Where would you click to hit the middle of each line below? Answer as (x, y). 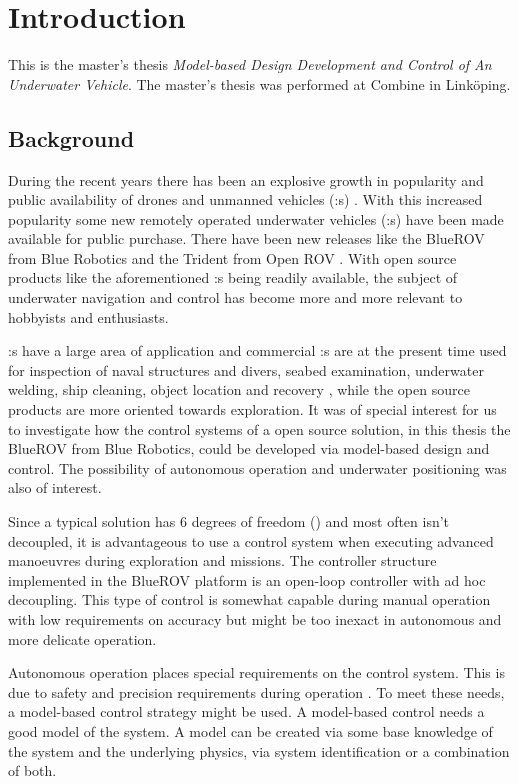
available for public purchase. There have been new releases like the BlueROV (246, 238)
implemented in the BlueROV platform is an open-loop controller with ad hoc (247, 579)
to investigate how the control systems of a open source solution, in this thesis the (259, 428)
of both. (32, 770)
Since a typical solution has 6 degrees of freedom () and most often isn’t (229, 521)
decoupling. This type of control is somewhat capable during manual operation (249, 599)
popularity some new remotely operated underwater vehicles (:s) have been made (256, 218)
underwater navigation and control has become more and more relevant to (235, 297)
